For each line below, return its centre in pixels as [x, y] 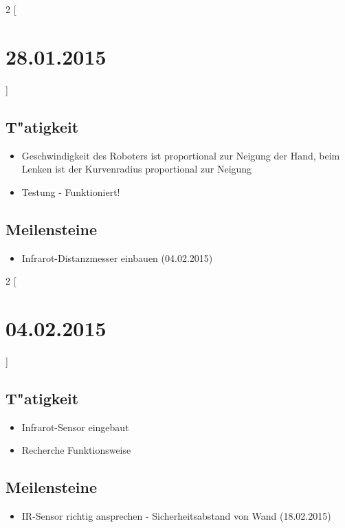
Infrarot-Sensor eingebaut [75, 427]
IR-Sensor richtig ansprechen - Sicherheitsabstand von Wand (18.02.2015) [176, 516]
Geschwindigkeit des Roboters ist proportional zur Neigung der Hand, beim [181, 155]
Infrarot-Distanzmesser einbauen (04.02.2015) [117, 257]
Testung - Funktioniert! [71, 191]
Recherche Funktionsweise [76, 450]
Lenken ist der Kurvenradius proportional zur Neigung [137, 169]
